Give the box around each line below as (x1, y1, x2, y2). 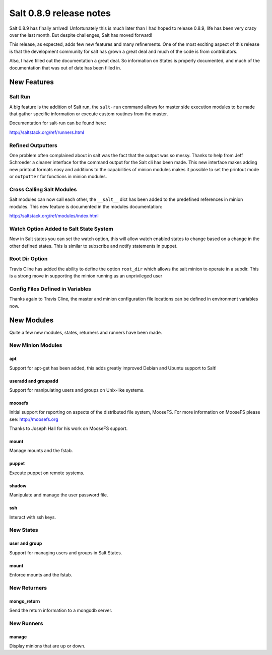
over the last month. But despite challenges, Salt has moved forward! (9, 32, 153, 38)
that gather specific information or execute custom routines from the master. (9, 111, 168, 117)
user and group (9, 540, 42, 546)
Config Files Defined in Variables (9, 285, 92, 292)
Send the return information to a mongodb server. (9, 607, 113, 613)
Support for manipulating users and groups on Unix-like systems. (9, 387, 145, 393)
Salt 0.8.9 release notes (9, 8, 111, 19)
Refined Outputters (9, 141, 57, 149)
